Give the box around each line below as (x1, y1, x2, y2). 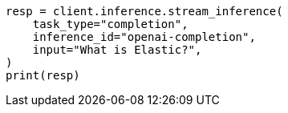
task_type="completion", (32, 18, 189, 30)
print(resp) (6, 69, 80, 82)
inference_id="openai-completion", (32, 30, 256, 43)
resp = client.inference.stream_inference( (6, 5, 283, 18)
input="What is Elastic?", (32, 43, 202, 56)
